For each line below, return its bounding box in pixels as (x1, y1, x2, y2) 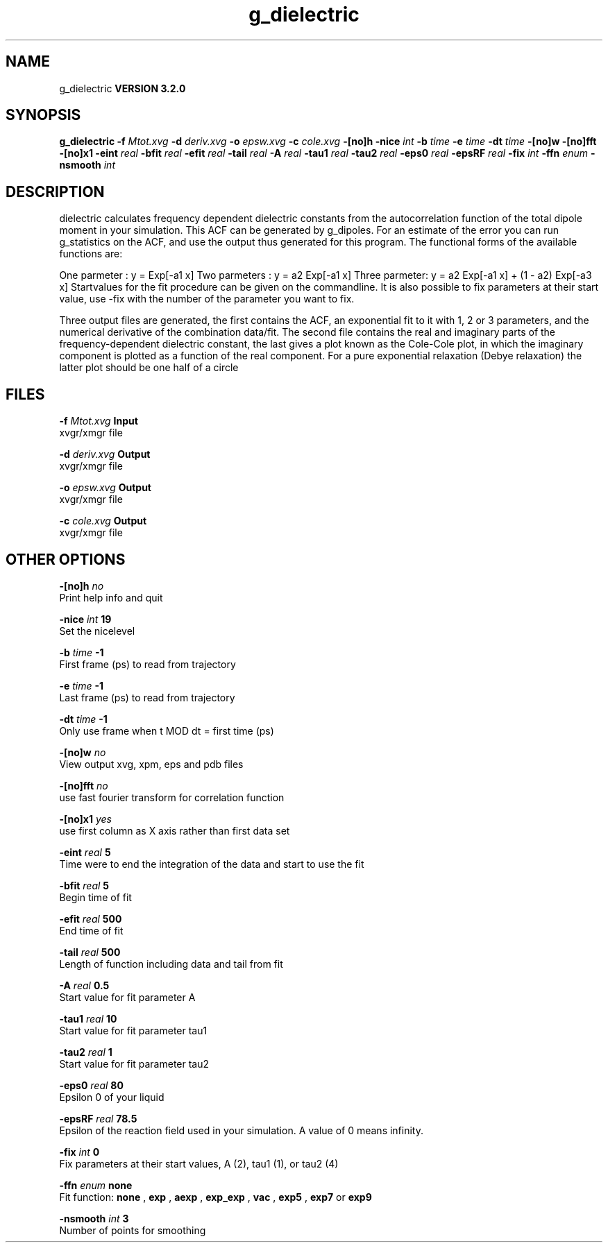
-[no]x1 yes (59, 812, 112, 825)
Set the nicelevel (59, 624, 135, 637)
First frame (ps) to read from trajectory (59, 658, 236, 670)
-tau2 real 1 (59, 1045, 112, 1058)
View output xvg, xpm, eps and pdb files (59, 758, 244, 770)
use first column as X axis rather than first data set (59, 824, 290, 837)
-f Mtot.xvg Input (59, 415, 138, 427)
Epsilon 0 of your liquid (59, 1091, 164, 1103)
